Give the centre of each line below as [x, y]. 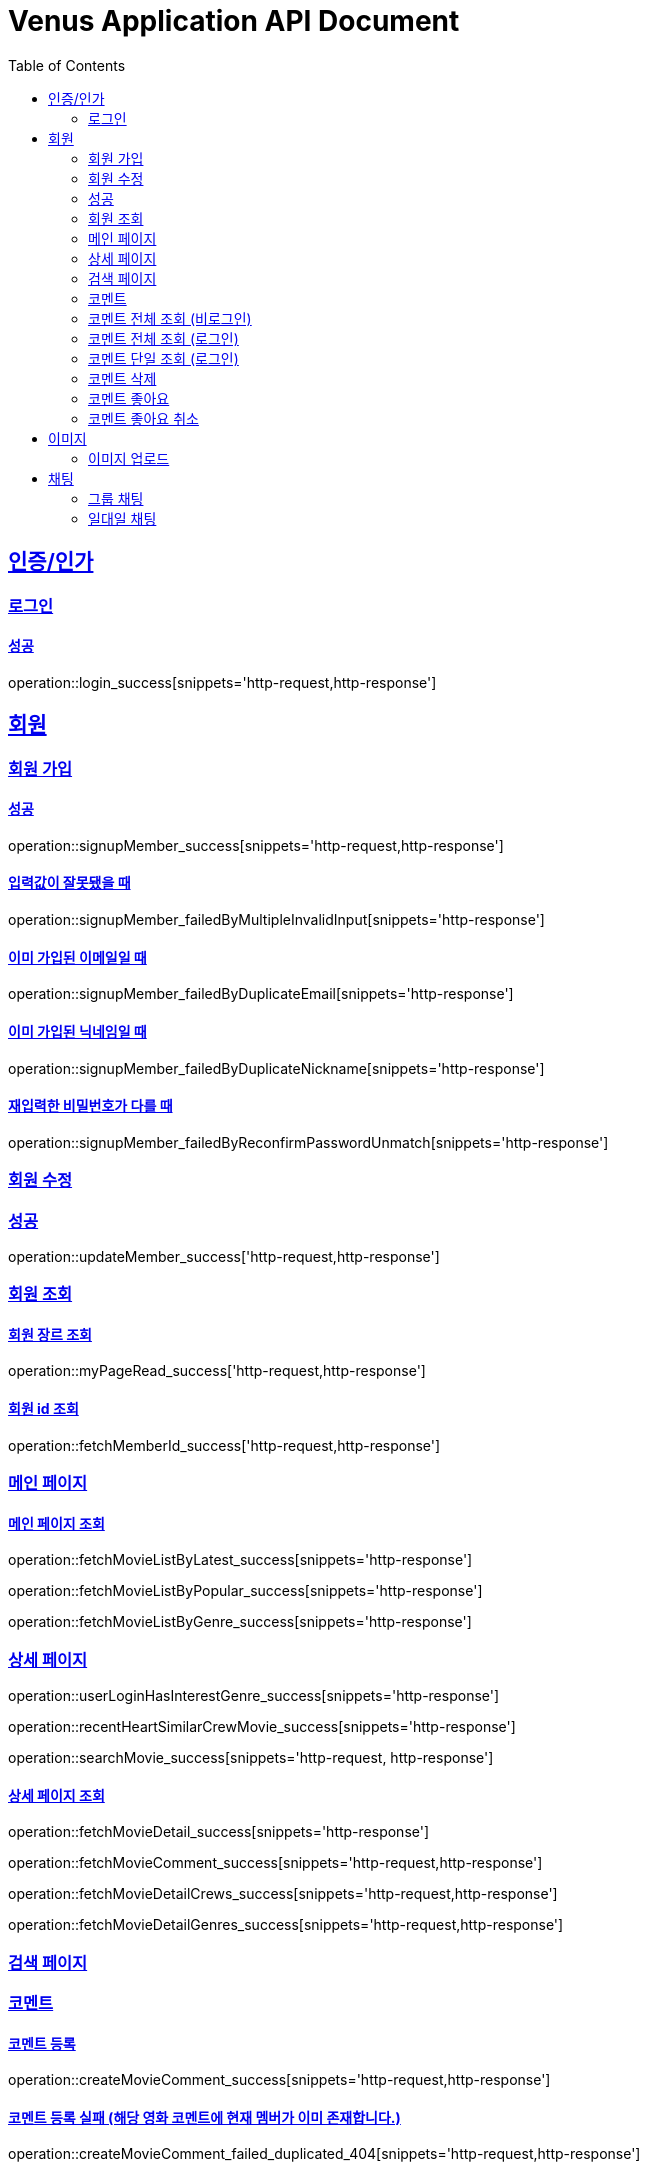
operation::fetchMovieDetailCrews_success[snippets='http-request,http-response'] [283, 1894]
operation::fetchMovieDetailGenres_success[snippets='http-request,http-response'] [286, 1925]
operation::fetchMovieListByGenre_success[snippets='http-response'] [240, 1622]
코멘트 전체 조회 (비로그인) [170, 318]
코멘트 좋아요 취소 [143, 418]
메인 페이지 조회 [56, 1523]
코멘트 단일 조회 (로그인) [163, 358]
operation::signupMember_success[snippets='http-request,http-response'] [256, 845]
